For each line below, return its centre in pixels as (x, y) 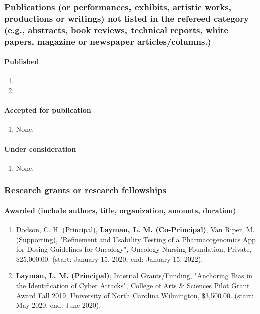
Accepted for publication (48, 110)
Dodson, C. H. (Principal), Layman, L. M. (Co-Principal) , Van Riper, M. (135, 230)
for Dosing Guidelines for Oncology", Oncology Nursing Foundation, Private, (134, 249)
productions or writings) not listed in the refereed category (126, 18)
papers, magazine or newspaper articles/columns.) (108, 41)
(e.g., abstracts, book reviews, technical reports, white (116, 29)
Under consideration (40, 148)
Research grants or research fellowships (85, 190)
